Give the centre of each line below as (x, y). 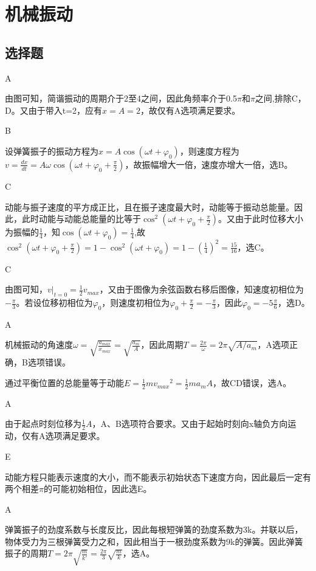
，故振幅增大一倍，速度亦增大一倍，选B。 (209, 164)
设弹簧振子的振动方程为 (52, 151)
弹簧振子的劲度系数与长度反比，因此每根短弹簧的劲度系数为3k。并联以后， (154, 529)
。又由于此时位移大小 (261, 219)
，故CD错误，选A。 (252, 383)
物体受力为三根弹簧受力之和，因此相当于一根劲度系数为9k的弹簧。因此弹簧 (154, 541)
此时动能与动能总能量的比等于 (81, 219)
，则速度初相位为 (136, 303)
